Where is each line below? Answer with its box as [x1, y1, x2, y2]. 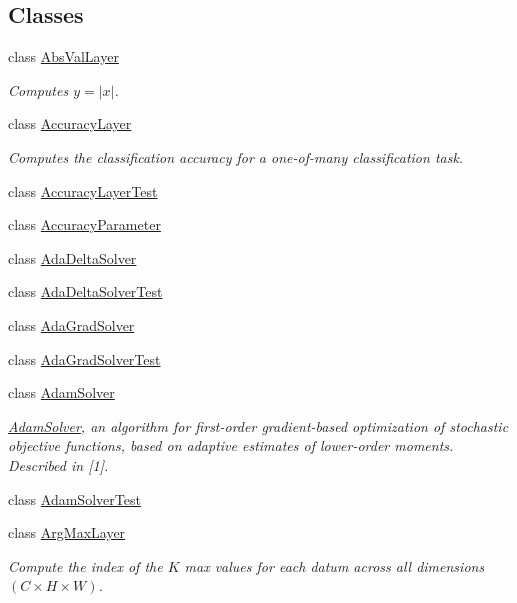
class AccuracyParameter [8, 214, 161, 235]
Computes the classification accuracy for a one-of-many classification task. [8, 146, 464, 167]
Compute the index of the [8, 555, 163, 576]
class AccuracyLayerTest [8, 180, 158, 201]
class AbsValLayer [8, 46, 119, 67]
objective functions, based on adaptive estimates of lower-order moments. [8, 435, 454, 456]
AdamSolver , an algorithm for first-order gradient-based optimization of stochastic [8, 415, 509, 436]
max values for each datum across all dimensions [184, 555, 485, 576]
